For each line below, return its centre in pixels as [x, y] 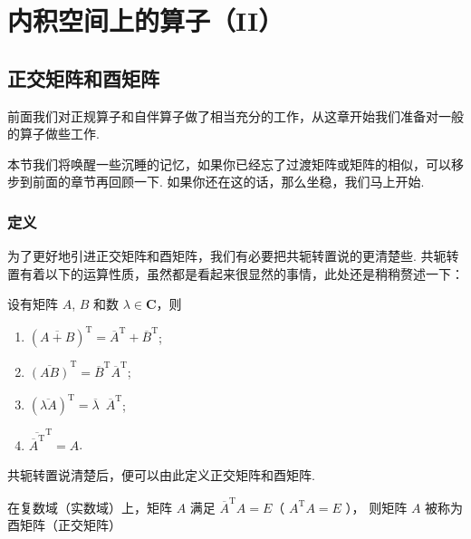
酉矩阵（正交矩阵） [64, 525]
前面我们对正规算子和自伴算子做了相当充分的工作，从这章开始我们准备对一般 [235, 115]
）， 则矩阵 [376, 507]
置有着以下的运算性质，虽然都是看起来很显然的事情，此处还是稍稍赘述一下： [235, 273]
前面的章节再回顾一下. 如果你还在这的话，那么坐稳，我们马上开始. [228, 182]
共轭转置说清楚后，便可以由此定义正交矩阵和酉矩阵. [161, 475]
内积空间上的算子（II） [146, 20]
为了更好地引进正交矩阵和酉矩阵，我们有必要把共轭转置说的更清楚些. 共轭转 [233, 256]
